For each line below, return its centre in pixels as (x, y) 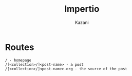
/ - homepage (18, 60)
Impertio (82, 9)
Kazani (82, 22)
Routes (19, 47)
